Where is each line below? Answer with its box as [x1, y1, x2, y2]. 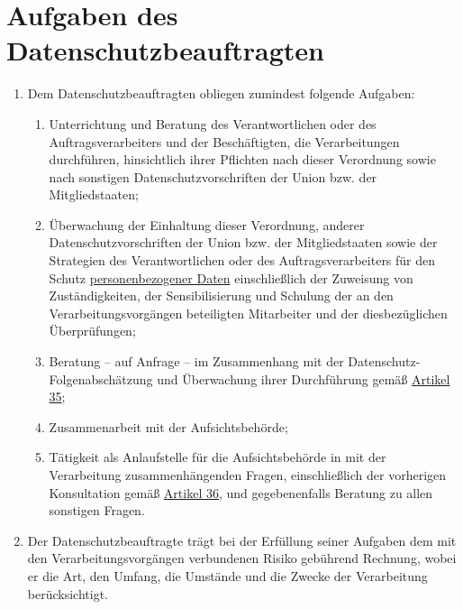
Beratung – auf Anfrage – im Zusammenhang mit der [49, 352, 344, 371]
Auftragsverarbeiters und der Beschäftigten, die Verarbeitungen [49, 132, 400, 151]
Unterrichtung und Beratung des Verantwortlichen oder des [49, 114, 377, 133]
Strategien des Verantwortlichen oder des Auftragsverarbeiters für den [49, 251, 436, 270]
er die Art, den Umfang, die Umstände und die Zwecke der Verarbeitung [27, 566, 428, 585]
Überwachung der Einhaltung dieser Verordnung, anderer [49, 215, 365, 234]
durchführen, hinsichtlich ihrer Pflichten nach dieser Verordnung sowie [49, 150, 436, 169]
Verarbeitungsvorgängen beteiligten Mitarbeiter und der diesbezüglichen [49, 303, 448, 322]
